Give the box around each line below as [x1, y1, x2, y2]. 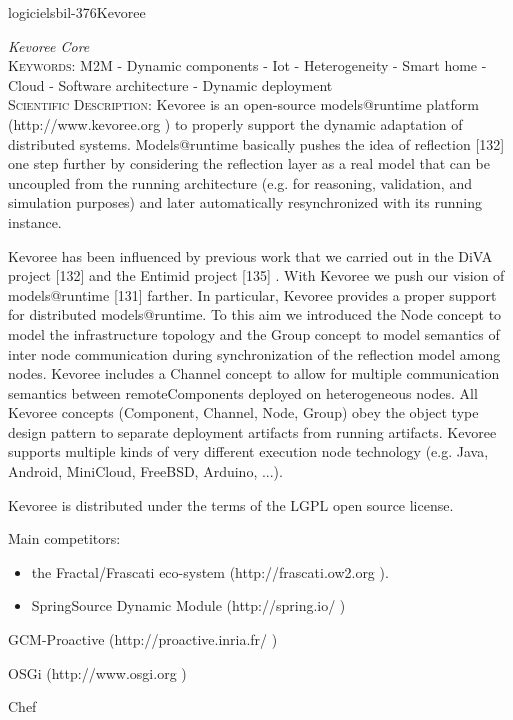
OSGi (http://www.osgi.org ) [8, 662, 187, 683]
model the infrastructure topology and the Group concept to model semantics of [8, 323, 500, 344]
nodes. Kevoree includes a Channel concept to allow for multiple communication [8, 363, 500, 384]
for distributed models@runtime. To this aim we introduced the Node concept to [8, 304, 502, 325]
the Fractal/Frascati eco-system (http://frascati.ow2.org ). [31, 561, 389, 582]
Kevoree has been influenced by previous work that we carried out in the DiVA [8, 245, 493, 266]
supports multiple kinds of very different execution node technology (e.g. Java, [8, 441, 489, 462]
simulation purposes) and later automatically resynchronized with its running [8, 192, 482, 213]
